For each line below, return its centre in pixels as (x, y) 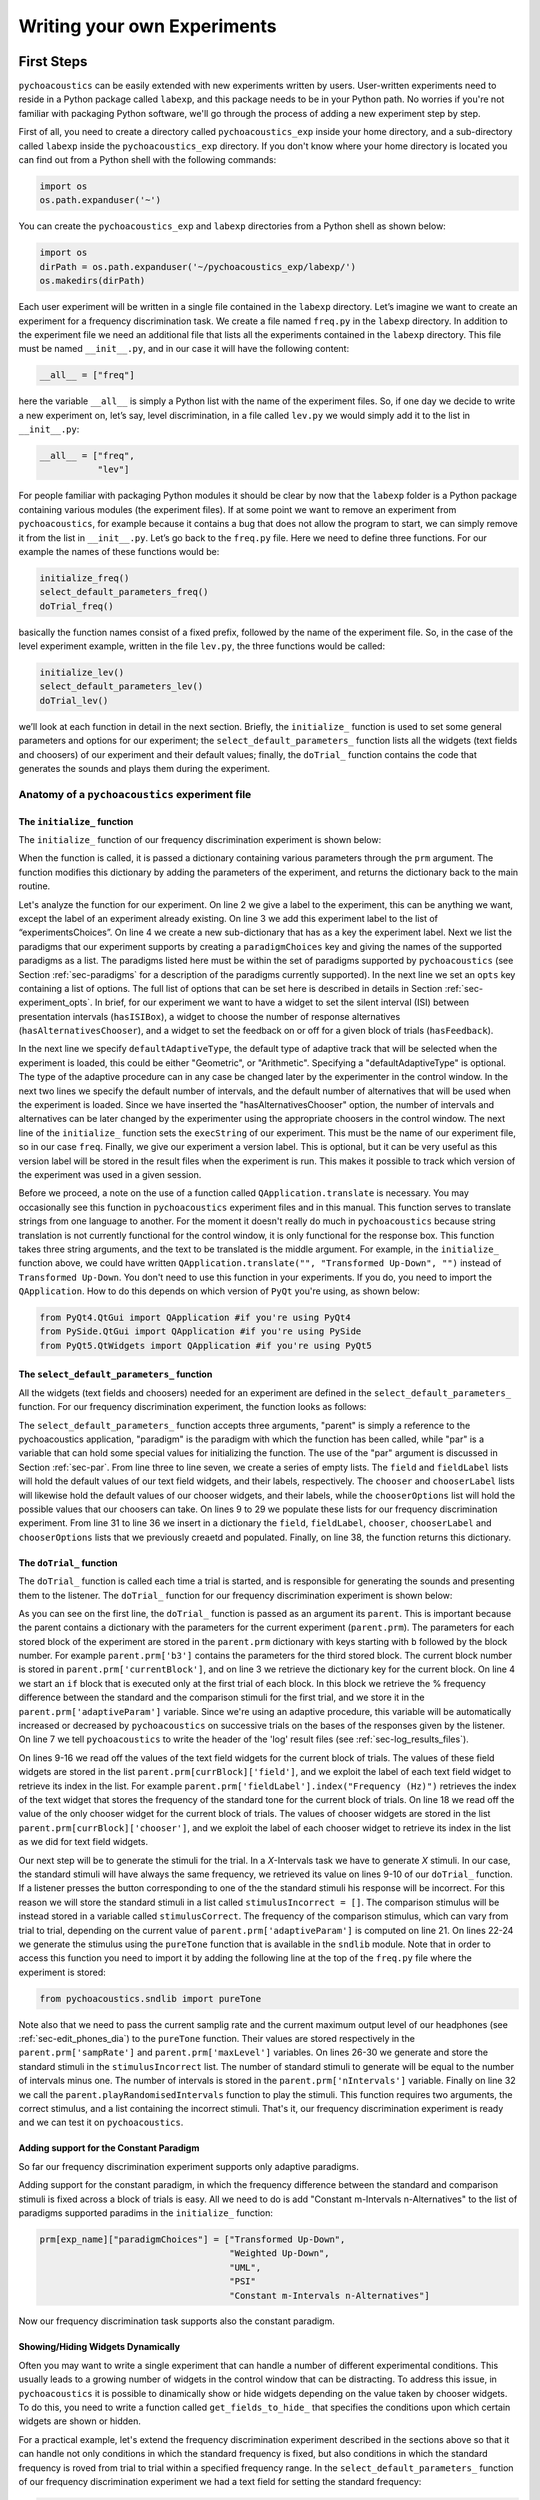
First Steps (53, 61)
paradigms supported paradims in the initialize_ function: (146, 2212)
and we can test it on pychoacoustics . (101, 2122)
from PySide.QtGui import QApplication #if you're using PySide (200, 1331)
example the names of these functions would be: (119, 551)
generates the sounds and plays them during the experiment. (144, 769)
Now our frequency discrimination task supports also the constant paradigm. (176, 2321)
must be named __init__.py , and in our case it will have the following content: (184, 349)
